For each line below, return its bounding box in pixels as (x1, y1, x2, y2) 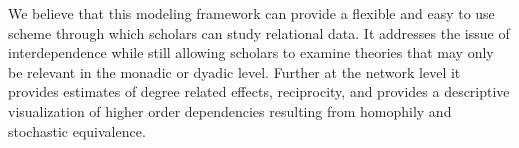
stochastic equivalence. (8, 120, 146, 141)
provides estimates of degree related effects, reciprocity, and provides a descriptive (8, 81, 510, 102)
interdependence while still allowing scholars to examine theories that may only (8, 42, 494, 63)
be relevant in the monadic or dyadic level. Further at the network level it (8, 61, 461, 82)
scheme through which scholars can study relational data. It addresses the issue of (8, 22, 510, 43)
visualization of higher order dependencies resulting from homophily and (8, 100, 452, 121)
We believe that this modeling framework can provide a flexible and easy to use (8, 3, 495, 23)
